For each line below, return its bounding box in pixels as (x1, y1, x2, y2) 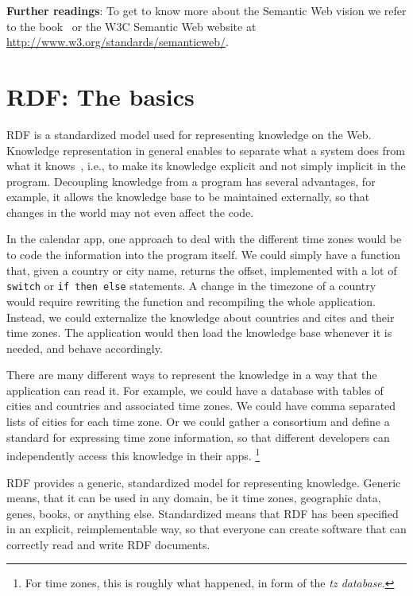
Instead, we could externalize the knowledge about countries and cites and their (6, 308, 395, 325)
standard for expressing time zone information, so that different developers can (6, 428, 390, 445)
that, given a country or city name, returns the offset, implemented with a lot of (6, 261, 397, 278)
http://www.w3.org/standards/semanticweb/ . (6, 33, 229, 50)
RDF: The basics (6, 79, 195, 112)
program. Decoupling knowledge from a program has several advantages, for (6, 172, 376, 189)
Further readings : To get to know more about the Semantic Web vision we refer (6, 2, 407, 18)
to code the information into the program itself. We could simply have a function (6, 246, 401, 263)
